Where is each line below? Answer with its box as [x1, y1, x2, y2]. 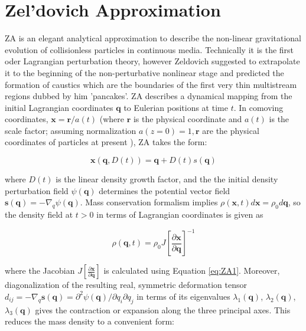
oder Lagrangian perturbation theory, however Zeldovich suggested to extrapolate [5, 55, 300, 67]
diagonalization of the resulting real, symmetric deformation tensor [5, 278, 247, 291]
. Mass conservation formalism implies [80, 196, 218, 208]
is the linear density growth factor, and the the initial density [56, 173, 278, 185]
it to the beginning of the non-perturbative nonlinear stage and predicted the [5, 66, 284, 78]
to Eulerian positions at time [123, 101, 228, 113]
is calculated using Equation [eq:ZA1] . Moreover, [103, 264, 280, 277]
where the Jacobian [5, 264, 75, 277]
